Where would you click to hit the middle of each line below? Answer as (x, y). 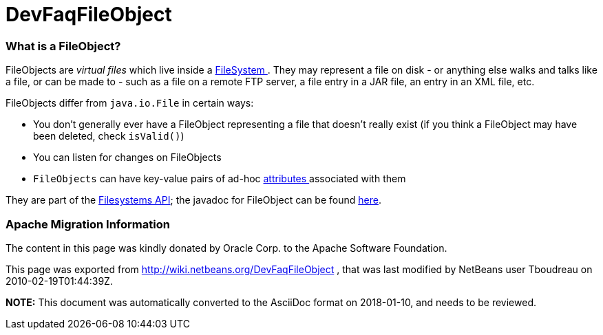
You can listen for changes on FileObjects (127, 158)
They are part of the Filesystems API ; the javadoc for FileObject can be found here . (193, 200)
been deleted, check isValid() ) (109, 136)
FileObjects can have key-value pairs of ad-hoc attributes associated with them (220, 179)
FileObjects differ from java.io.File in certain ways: (130, 103)
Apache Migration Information (88, 224)
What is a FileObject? (63, 46)
